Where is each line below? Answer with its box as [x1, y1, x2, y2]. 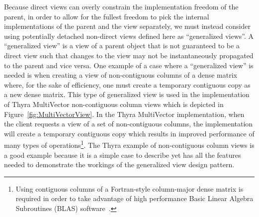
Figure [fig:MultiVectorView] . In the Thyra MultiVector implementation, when [4, 108, 245, 119]
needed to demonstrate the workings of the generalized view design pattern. [4, 159, 235, 170]
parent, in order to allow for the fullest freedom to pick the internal [4, 11, 209, 21]
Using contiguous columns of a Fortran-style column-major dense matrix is [15, 183, 244, 194]
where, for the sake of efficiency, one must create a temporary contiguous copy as [4, 79, 251, 90]
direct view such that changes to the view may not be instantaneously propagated [4, 50, 254, 60]
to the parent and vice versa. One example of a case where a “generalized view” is [4, 60, 254, 70]
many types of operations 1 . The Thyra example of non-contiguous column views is [4, 138, 255, 150]
